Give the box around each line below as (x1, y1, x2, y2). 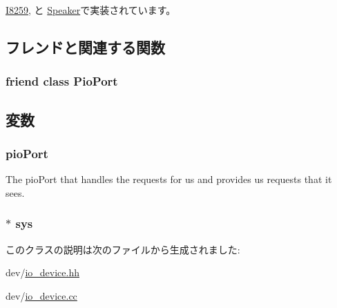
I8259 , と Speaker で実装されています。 (6, 3, 176, 17)
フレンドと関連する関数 (6, 36, 165, 57)
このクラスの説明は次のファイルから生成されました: (6, 242, 240, 256)
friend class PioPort (6, 73, 118, 90)
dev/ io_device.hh (6, 265, 79, 280)
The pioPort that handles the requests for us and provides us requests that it (6, 172, 332, 186)
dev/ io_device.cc (6, 288, 77, 302)
